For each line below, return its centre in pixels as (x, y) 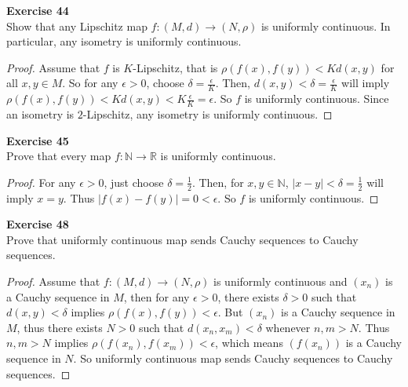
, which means (249, 343)
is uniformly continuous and (280, 281)
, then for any (157, 296)
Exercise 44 (38, 10)
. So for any (90, 83)
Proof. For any (41, 182)
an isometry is (40, 114)
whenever (288, 327)
